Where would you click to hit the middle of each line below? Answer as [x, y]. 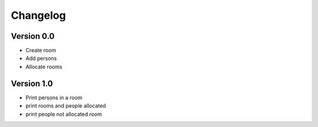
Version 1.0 [32, 83]
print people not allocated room [64, 114]
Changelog [38, 15]
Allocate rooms [44, 66]
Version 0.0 [33, 36]
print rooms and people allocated [66, 106]
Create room [41, 51]
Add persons [41, 58]
